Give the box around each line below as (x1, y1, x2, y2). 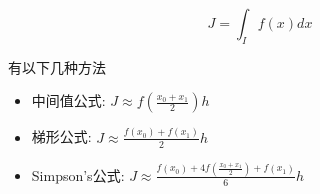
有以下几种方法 (8, 56, 106, 77)
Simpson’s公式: (31, 164, 125, 185)
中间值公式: (31, 90, 106, 111)
